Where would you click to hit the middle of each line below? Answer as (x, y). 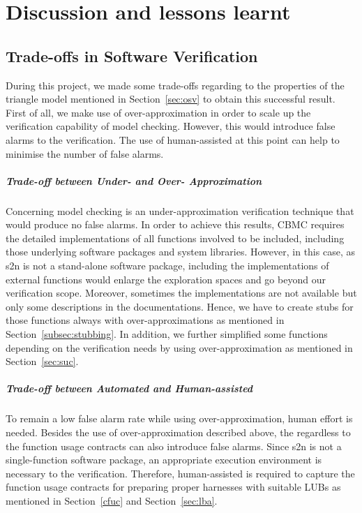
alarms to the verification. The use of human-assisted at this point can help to (173, 139)
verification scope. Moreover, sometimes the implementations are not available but (181, 293)
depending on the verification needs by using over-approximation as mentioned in (179, 347)
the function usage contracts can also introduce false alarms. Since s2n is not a (174, 446)
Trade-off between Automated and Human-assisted (129, 388)
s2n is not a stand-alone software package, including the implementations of (167, 266)
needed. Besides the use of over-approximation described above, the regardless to (178, 432)
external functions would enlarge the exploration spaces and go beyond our (166, 279)
